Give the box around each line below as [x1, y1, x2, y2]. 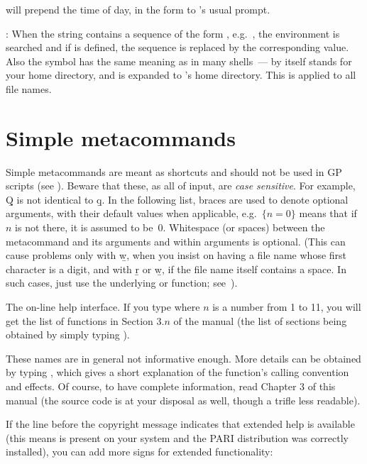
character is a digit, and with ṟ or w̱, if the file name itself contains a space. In [6, 261, 346, 276]
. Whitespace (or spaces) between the [163, 220, 325, 235]
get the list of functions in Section [6, 313, 153, 328]
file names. [6, 81, 52, 96]
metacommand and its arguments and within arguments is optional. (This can [6, 233, 346, 248]
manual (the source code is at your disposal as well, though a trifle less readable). [6, 392, 361, 407]
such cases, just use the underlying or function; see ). [6, 275, 238, 290]
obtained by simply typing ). [6, 327, 130, 342]
